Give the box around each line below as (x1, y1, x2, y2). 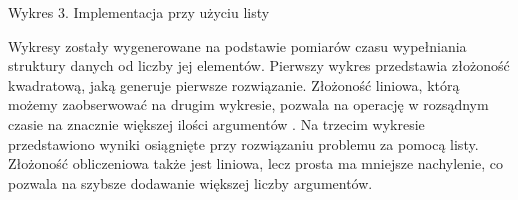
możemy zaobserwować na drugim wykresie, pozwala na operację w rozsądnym (8, 94, 489, 115)
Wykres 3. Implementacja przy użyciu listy (8, 2, 270, 22)
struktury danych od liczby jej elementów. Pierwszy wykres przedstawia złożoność (8, 55, 510, 76)
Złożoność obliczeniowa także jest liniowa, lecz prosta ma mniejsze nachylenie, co (8, 153, 503, 174)
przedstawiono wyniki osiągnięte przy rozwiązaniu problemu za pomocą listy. (8, 133, 479, 154)
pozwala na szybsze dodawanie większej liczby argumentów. (8, 172, 373, 193)
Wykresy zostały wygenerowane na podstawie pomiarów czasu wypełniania (8, 35, 467, 56)
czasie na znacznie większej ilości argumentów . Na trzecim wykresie (8, 113, 425, 134)
